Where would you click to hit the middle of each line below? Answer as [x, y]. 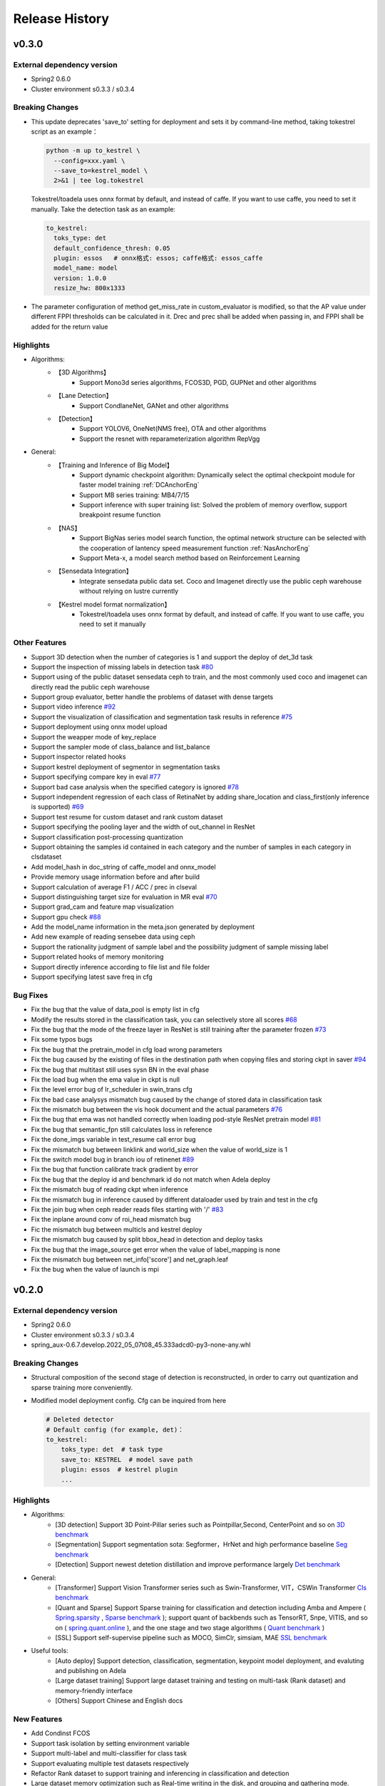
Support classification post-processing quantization [107, 837]
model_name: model [86, 268]
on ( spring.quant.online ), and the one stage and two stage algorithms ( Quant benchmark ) [190, 1627]
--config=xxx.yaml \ [89, 160]
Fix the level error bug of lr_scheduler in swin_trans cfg [112, 1089]
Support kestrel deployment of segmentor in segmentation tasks [125, 767]
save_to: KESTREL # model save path [127, 1460]
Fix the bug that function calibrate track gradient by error [115, 1169]
